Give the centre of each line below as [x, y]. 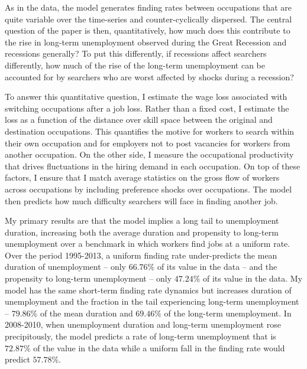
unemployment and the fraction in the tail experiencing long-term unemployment [152, 301]
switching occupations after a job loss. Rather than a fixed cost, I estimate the [147, 108]
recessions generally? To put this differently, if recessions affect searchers [136, 53]
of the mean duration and [86, 313]
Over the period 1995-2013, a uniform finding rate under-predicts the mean [141, 255]
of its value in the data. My [253, 278]
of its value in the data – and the [217, 267]
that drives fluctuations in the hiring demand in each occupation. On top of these [153, 166]
